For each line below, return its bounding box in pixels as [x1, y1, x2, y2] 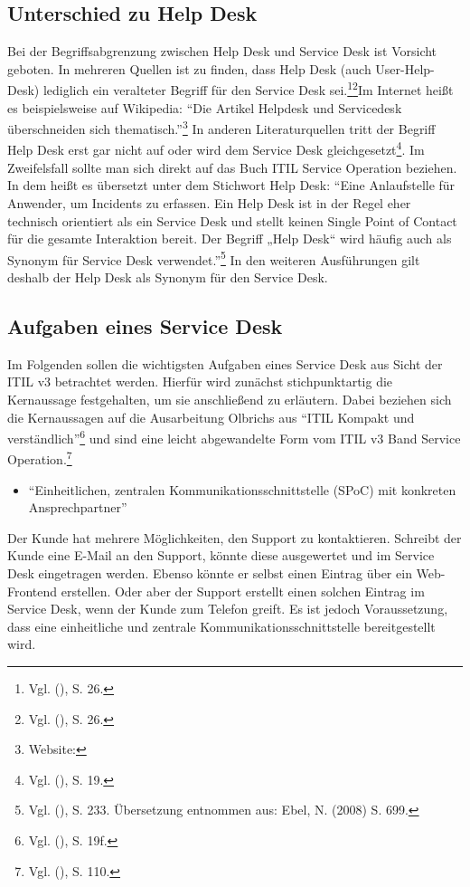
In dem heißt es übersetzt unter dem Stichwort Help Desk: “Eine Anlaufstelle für [7, 176, 456, 195]
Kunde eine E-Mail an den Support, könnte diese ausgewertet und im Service [7, 546, 435, 565]
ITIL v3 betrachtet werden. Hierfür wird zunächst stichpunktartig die [7, 372, 393, 391]
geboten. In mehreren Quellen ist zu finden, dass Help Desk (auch [7, 59, 371, 78]
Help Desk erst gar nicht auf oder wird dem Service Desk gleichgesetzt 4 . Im [7, 138, 425, 159]
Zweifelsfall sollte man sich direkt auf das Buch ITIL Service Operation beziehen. [7, 157, 457, 176]
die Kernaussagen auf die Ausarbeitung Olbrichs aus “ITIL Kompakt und [7, 407, 415, 426]
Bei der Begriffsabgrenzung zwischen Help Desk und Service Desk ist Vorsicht [7, 42, 437, 61]
